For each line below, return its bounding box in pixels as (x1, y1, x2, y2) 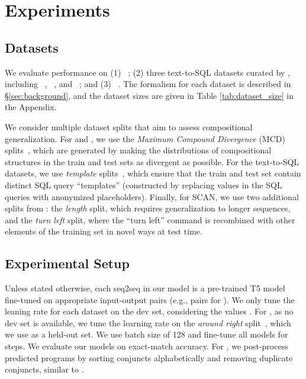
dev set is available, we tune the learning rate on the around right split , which (5, 316, 291, 329)
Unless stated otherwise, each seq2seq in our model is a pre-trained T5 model (5, 282, 285, 294)
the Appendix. (5, 101, 57, 113)
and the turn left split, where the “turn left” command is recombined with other (5, 213, 295, 226)
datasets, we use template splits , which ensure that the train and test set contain (5, 167, 301, 179)
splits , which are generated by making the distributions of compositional (5, 144, 272, 156)
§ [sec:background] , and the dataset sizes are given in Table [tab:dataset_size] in (5, 89, 294, 101)
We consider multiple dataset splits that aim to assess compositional (5, 120, 253, 133)
